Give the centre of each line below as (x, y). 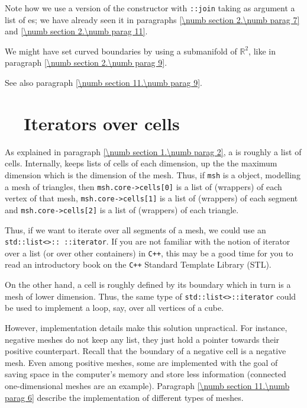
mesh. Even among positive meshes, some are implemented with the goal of (141, 362)
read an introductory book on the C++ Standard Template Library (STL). (138, 264)
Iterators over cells (102, 123)
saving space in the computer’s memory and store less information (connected (146, 374)
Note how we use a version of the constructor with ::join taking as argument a (150, 8)
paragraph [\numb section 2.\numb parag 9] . (86, 62)
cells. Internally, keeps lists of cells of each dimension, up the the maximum (141, 163)
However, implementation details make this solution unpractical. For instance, (146, 327)
